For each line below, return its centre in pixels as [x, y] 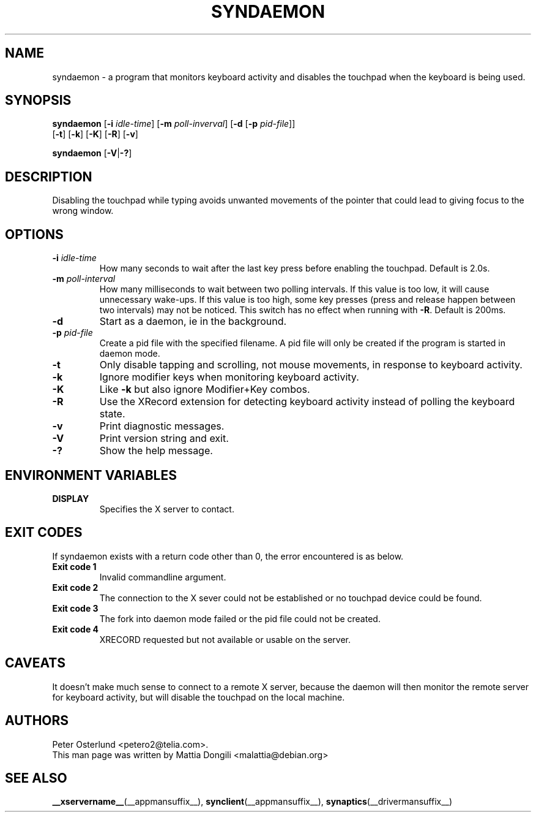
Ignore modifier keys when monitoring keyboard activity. [229, 377]
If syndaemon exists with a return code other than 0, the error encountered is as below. [228, 556]
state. [112, 414]
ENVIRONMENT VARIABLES [91, 475]
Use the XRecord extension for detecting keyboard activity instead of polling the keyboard [307, 402]
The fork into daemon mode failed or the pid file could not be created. [240, 618]
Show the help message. [156, 451]
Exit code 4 [76, 629]
